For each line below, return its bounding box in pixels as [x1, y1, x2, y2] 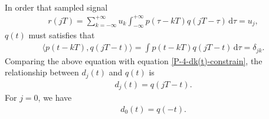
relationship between [5, 66, 79, 78]
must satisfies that [28, 29, 95, 41]
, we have [38, 91, 72, 104]
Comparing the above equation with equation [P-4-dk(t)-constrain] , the [5, 54, 263, 67]
